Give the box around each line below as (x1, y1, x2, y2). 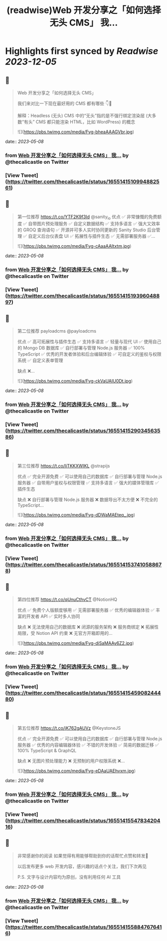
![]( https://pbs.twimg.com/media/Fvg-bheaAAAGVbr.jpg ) (17, 129, 135, 135)
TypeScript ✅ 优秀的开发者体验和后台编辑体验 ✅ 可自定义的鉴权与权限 (17, 351, 162, 357)
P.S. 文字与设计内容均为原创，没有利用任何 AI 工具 (17, 874, 121, 880)
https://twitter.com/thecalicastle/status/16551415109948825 (7, 178, 160, 185)
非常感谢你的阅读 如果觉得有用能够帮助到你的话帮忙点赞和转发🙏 (17, 853, 149, 859)
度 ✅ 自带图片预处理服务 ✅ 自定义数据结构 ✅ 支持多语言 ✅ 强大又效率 (17, 221, 161, 227)
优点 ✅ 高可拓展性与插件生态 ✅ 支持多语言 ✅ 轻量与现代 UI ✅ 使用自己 (17, 339, 162, 345)
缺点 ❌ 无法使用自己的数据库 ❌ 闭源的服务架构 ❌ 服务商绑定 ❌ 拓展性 (17, 624, 159, 630)
